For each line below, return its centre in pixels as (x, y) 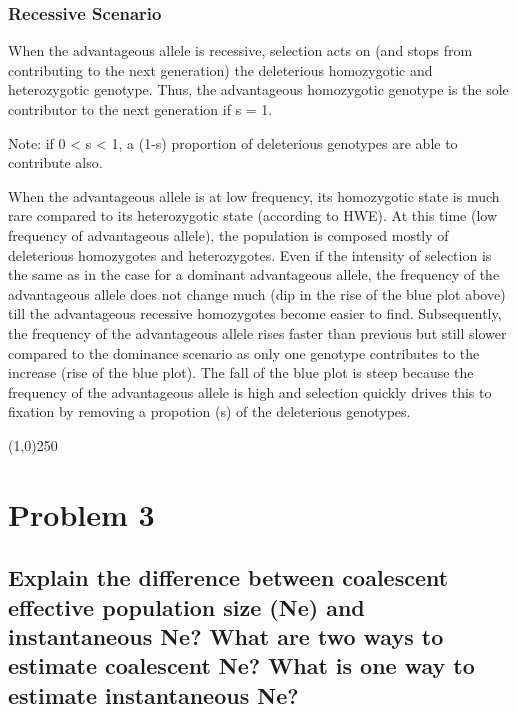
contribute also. (55, 162)
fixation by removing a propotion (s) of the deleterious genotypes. (209, 411)
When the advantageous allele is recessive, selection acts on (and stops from (240, 50)
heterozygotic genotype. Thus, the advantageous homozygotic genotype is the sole (258, 89)
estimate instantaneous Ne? (153, 694)
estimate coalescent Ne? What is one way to (241, 665)
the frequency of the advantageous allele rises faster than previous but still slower (257, 332)
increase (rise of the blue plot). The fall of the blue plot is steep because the (241, 372)
